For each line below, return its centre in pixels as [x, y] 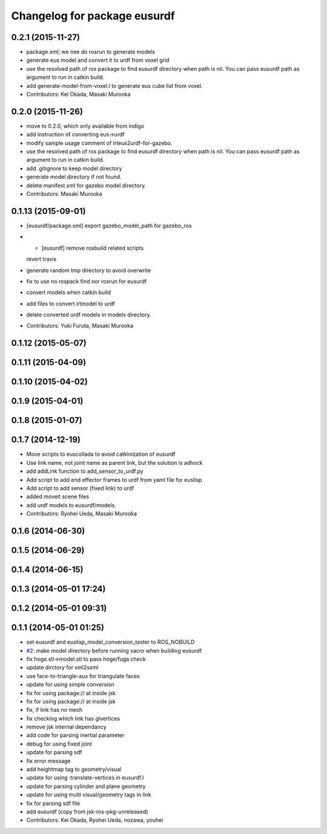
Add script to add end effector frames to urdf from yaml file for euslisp [114, 479]
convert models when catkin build [69, 292]
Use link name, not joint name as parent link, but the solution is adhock [114, 462]
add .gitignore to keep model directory [74, 168]
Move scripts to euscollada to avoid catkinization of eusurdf [101, 454]
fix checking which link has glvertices [73, 718]
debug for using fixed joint [59, 744]
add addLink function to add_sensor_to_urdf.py [85, 471]
